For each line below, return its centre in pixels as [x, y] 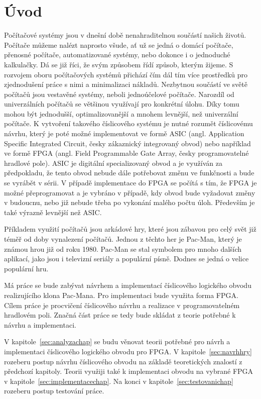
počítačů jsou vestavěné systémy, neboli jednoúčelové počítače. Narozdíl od [119, 94]
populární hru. [26, 268]
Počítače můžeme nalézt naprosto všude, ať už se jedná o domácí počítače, [119, 44]
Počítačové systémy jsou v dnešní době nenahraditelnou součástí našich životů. [125, 35]
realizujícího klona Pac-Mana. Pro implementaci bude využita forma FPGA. [121, 295]
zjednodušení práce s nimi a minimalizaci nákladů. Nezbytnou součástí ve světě [126, 84]
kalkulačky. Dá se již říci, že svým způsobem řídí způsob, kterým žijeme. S [119, 64]
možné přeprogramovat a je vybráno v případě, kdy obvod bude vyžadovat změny [130, 192]
